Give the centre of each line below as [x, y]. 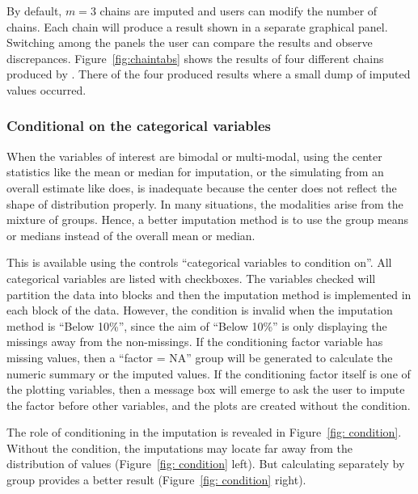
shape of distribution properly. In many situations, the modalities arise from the [205, 203]
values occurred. [46, 89]
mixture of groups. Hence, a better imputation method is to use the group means [208, 220]
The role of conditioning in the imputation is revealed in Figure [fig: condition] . [204, 432]
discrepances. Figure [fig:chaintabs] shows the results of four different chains [195, 58]
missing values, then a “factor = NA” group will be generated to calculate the [200, 357]
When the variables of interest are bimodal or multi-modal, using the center [194, 156]
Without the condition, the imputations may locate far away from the [179, 448]
